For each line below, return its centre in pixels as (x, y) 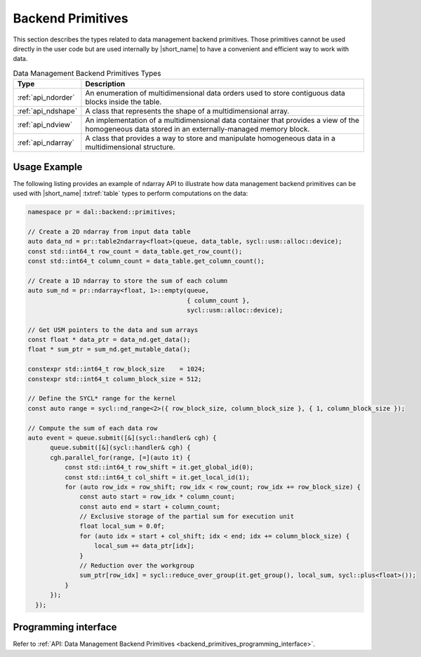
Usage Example (48, 167)
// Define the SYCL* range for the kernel (102, 399)
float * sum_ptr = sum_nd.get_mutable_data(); (109, 350)
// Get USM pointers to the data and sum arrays (113, 330)
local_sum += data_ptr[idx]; (144, 546)
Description (105, 84)
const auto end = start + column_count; (150, 506)
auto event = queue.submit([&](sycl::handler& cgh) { (122, 438)
